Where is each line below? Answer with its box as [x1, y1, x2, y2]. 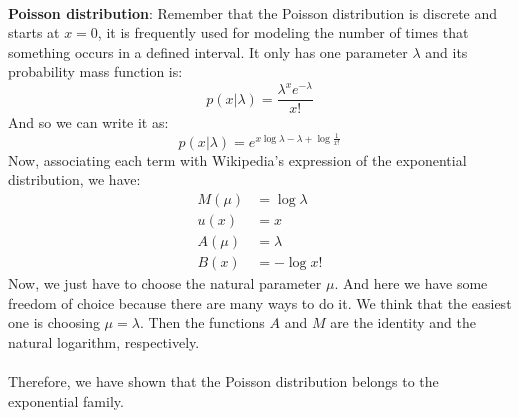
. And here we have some [334, 272, 488, 293]
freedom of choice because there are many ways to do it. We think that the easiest [8, 292, 512, 313]
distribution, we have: [8, 169, 141, 190]
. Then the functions [139, 312, 265, 333]
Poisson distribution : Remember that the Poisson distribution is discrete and [8, 2, 498, 23]
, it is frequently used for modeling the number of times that [97, 22, 469, 43]
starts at [8, 22, 60, 43]
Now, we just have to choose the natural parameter [8, 272, 322, 293]
